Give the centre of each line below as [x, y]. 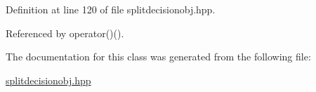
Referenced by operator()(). [65, 33]
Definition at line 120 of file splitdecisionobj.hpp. [111, 9]
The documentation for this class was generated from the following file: [158, 57]
